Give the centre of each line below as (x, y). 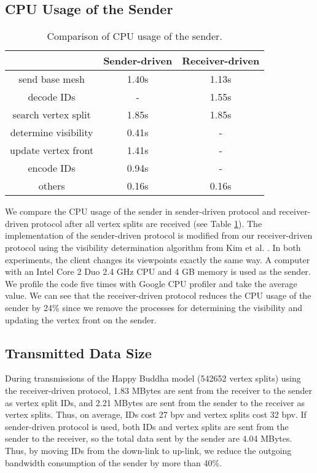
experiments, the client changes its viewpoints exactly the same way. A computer (158, 259)
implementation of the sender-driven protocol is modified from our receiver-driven (159, 235)
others (52, 186)
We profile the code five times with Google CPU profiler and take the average (151, 283)
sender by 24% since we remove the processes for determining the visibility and (154, 307)
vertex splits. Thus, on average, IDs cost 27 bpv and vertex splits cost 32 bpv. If (156, 414)
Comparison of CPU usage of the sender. (135, 36)
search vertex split (52, 115)
